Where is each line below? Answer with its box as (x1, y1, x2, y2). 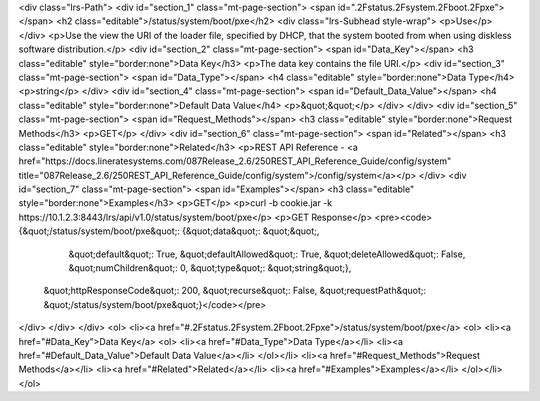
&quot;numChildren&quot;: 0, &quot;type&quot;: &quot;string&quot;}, (68, 262, 352, 274)
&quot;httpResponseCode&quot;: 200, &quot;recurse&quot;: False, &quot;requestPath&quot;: (43, 285, 427, 297)
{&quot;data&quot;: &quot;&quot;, (181, 225, 320, 237)
